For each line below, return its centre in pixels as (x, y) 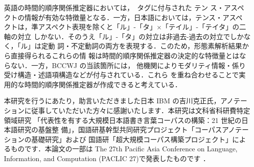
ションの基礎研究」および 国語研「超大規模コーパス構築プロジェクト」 (118, 139)
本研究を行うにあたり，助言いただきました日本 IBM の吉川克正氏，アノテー (126, 101)
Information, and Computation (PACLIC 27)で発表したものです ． (107, 158)
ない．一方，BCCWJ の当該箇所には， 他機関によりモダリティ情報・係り (128, 65)
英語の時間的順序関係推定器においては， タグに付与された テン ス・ (114, 7)
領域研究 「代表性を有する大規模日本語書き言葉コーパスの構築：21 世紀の (123, 120)
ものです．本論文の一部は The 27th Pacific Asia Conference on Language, (124, 149)
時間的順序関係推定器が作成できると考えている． (103, 84)
